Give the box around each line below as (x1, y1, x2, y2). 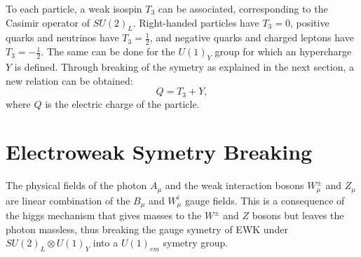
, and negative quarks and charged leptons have (149, 30, 354, 45)
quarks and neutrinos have (6, 30, 119, 45)
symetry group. (163, 235, 229, 250)
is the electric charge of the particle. (45, 96, 200, 111)
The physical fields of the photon (6, 178, 147, 193)
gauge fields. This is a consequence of (184, 193, 345, 207)
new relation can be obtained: (6, 73, 133, 88)
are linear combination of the (6, 193, 130, 207)
